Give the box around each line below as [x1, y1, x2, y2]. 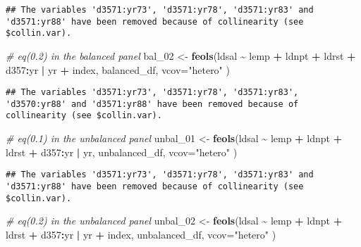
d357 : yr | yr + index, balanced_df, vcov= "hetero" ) [6, 62, 230, 77]
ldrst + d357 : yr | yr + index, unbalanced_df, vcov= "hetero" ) [6, 227, 276, 241]
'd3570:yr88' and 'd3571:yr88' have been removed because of [6, 99, 299, 109]
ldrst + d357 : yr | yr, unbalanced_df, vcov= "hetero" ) [6, 144, 238, 159]
